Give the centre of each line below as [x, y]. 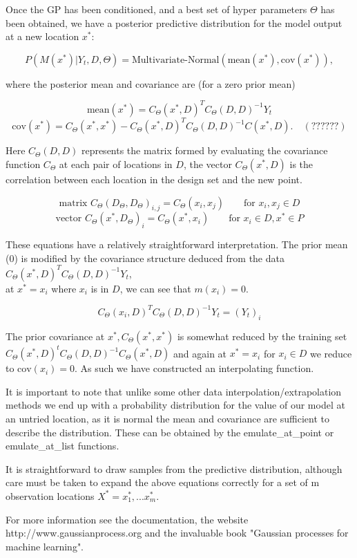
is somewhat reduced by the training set [262, 336]
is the [301, 164]
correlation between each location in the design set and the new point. [154, 179]
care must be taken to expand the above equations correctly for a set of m [163, 482]
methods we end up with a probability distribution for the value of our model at [175, 405]
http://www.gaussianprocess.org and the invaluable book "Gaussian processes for [177, 533]
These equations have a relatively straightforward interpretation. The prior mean [177, 244]
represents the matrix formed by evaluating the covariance [204, 150]
